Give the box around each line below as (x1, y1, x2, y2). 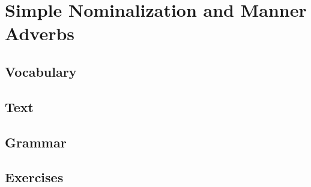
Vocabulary (5, 62, 77, 80)
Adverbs (5, 21, 75, 46)
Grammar (5, 132, 67, 151)
